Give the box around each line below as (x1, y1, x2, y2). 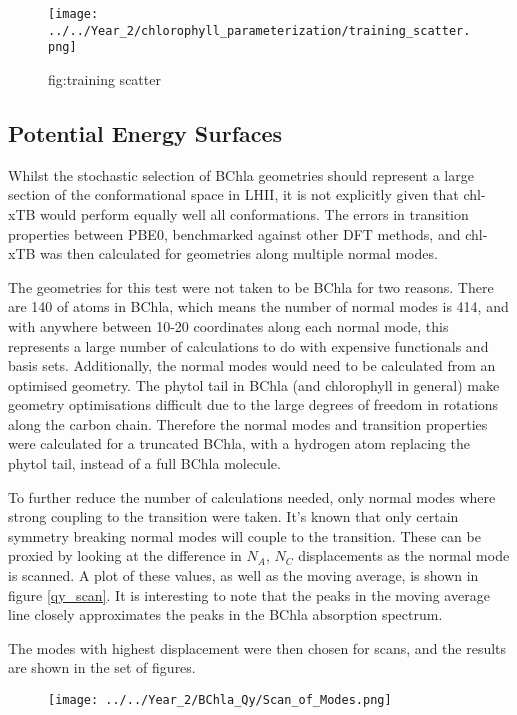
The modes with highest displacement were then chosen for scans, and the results (8, 637, 507, 658)
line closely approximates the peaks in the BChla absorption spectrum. (8, 604, 443, 625)
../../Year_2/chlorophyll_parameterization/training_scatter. (48, 23, 471, 38)
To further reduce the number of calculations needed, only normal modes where (8, 486, 496, 507)
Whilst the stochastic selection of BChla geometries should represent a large (8, 164, 474, 185)
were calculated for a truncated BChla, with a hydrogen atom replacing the (8, 433, 470, 454)
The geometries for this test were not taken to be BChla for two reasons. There (8, 276, 494, 297)
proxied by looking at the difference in (8, 545, 242, 566)
